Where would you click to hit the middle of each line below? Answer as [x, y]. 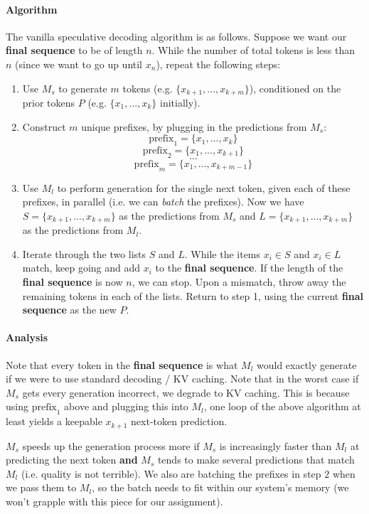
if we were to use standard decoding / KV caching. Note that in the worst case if [182, 379]
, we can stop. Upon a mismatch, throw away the [239, 282]
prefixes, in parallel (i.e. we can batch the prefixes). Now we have [163, 202]
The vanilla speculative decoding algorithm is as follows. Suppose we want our [176, 36]
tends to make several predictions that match [256, 460]
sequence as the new [69, 310]
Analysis [27, 337]
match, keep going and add [81, 268]
